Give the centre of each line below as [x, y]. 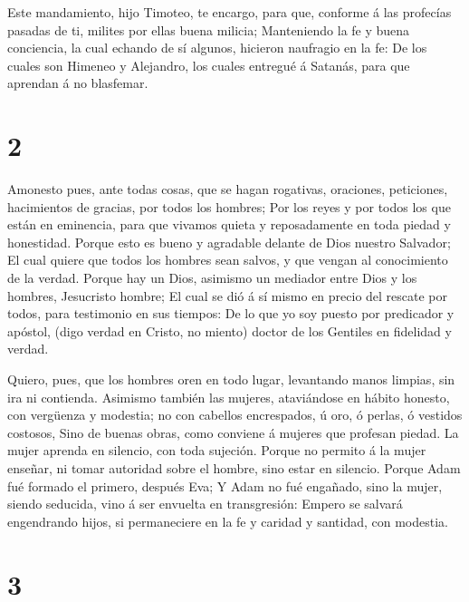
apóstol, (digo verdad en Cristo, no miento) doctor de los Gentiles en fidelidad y [230, 330]
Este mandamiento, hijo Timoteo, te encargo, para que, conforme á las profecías [230, 12]
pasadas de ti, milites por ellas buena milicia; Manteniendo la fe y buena [209, 29]
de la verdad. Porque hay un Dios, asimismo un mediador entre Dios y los [212, 278]
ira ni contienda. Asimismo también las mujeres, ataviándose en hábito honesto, [229, 397]
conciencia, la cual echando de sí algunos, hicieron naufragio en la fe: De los [217, 48]
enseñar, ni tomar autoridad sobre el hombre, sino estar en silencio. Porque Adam [234, 468]
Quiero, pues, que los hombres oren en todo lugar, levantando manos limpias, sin [231, 379]
